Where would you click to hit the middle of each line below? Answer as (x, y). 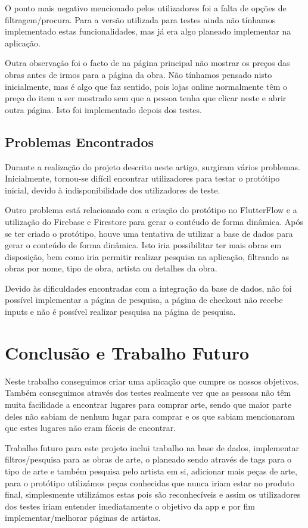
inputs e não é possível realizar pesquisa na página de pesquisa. (120, 312)
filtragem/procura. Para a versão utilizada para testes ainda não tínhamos (140, 19)
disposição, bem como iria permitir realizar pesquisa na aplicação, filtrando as (147, 256)
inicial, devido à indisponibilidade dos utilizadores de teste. (113, 190)
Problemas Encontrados (80, 141)
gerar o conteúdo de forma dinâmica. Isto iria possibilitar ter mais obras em (143, 245)
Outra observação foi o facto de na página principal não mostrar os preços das (147, 63)
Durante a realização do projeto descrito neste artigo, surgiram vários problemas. (153, 166)
